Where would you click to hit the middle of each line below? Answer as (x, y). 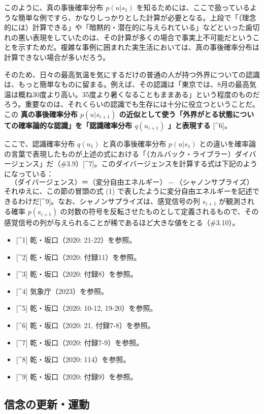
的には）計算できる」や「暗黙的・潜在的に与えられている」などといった (125, 27)
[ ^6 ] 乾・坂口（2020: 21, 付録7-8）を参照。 (85, 325)
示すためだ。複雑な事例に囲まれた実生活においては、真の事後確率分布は (139, 47)
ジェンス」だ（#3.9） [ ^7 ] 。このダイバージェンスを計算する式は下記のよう (134, 164)
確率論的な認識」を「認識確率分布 (75, 125)
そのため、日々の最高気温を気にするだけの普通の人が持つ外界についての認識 (132, 74)
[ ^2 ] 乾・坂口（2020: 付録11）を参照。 (78, 257)
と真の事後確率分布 (134, 143)
